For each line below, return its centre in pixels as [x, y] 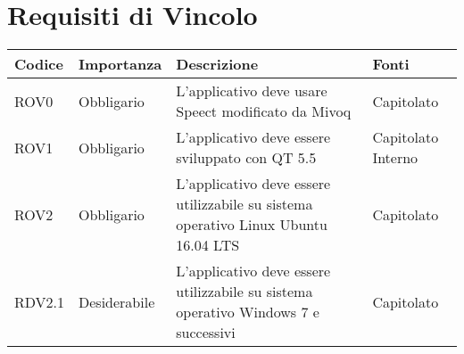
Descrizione [217, 64]
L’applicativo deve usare [252, 91]
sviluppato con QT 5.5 [246, 158]
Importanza [120, 64]
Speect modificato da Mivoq [264, 111]
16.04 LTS [208, 245]
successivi [206, 333]
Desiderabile [117, 301]
